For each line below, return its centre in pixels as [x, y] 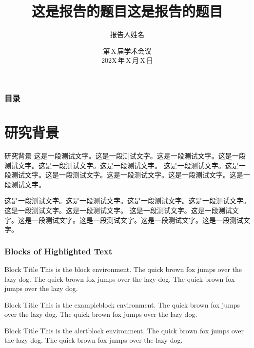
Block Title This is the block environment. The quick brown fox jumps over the [123, 269]
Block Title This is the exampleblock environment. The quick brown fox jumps [122, 304]
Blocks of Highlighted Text [59, 251]
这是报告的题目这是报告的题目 [127, 11]
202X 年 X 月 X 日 [127, 60]
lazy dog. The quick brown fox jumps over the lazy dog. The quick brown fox [120, 279]
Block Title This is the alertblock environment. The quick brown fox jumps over [124, 330]
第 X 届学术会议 [127, 50]
